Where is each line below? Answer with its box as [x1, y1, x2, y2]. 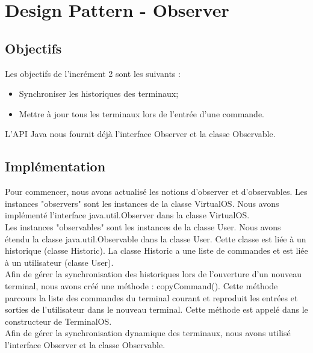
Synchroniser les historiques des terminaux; [19, 87, 179, 100]
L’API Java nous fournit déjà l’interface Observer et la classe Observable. [5, 127, 276, 140]
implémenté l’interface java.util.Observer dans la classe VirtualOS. [5, 209, 250, 221]
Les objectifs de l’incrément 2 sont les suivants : [5, 67, 181, 79]
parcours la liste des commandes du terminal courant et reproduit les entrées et [5, 291, 298, 304]
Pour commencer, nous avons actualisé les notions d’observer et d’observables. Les [5, 185, 308, 198]
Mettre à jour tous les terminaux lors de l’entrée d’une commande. [19, 107, 264, 120]
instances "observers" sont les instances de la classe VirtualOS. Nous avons [5, 197, 279, 209]
